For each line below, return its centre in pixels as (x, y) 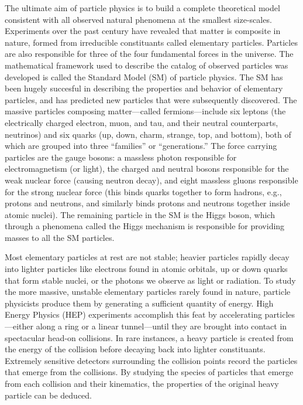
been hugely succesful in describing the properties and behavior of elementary (144, 88)
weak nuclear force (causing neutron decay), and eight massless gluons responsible (151, 180)
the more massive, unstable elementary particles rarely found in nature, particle (148, 292)
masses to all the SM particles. (60, 237)
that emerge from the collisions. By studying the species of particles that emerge (149, 372)
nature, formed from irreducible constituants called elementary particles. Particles (151, 42)
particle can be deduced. (48, 395)
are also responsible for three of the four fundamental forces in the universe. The (149, 54)
